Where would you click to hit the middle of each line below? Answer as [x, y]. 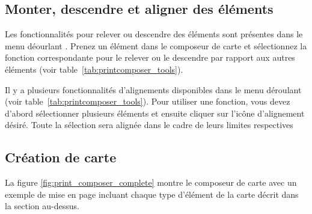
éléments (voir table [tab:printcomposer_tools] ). [94, 69]
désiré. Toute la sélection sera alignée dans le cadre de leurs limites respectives [149, 125]
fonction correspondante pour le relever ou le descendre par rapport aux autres [150, 57]
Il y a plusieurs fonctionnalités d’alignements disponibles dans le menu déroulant [153, 89]
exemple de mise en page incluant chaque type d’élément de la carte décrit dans [152, 194]
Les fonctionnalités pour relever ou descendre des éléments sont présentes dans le [154, 34]
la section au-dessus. [42, 206]
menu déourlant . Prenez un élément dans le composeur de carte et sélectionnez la [156, 45]
